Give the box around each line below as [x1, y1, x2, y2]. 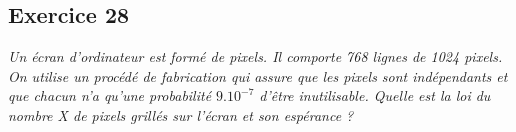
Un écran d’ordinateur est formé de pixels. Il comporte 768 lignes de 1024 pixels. [8, 46, 503, 67]
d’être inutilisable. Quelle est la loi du [259, 85, 491, 106]
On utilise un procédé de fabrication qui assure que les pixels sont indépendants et [8, 65, 508, 86]
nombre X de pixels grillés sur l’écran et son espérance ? [8, 104, 354, 125]
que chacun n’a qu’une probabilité [8, 85, 212, 106]
